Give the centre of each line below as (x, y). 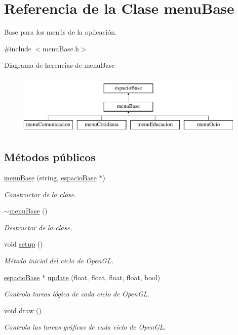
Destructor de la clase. (38, 227)
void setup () (23, 244)
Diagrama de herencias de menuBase (59, 65)
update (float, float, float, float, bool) (104, 277)
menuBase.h (61, 48)
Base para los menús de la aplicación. (60, 32)
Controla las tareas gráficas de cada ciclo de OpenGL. (85, 327)
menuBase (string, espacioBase (50, 178)
